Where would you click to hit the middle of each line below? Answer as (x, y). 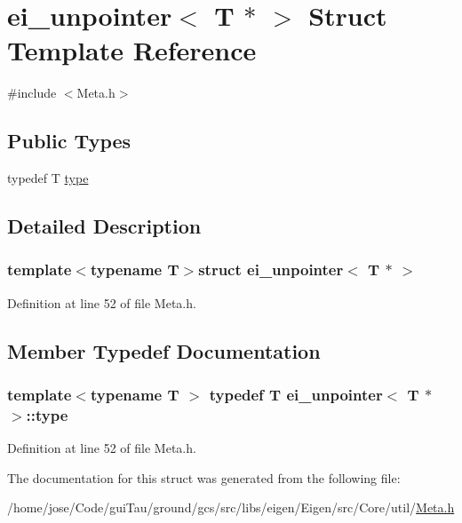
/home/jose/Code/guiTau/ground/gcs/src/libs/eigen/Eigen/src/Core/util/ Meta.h (231, 507)
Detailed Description (104, 226)
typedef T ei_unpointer (296, 394)
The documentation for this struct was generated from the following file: (204, 477)
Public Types (69, 141)
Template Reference (132, 50)
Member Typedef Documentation (164, 350)
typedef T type (48, 178)
